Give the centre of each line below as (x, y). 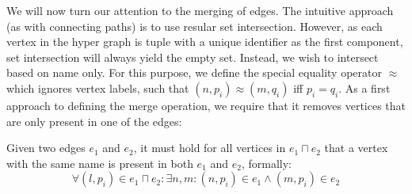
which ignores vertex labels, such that (98, 87)
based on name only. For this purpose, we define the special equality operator (194, 72)
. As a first (364, 87)
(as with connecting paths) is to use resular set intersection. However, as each (195, 26)
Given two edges (46, 148)
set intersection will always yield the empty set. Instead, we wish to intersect (193, 57)
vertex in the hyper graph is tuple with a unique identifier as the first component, (205, 42)
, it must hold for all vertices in (210, 148)
